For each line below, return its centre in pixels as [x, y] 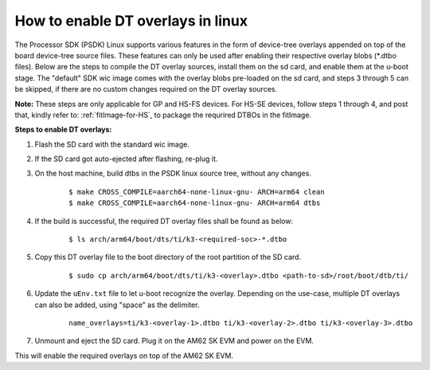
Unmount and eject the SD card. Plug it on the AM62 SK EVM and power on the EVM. [174, 341]
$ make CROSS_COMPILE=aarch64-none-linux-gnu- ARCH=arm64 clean [197, 192]
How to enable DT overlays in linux [131, 21]
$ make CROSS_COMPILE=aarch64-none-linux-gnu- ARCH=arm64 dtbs [195, 203]
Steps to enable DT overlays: [63, 130]
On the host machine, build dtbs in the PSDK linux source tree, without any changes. [173, 173]
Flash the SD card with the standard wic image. [112, 144]
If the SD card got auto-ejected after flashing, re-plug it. [126, 159]
